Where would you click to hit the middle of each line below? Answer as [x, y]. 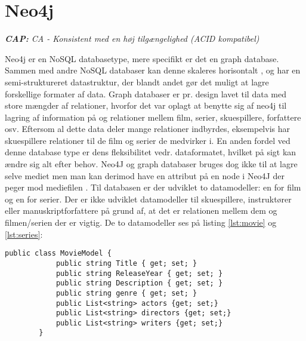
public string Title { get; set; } [126, 263]
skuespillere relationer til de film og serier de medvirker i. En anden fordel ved [148, 140]
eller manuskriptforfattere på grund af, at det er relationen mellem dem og [141, 211]
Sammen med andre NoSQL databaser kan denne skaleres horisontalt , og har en [153, 70]
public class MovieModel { [58, 254]
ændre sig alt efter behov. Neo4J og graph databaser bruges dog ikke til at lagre [151, 164]
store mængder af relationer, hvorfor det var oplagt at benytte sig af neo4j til [146, 105]
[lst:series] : [24, 234]
